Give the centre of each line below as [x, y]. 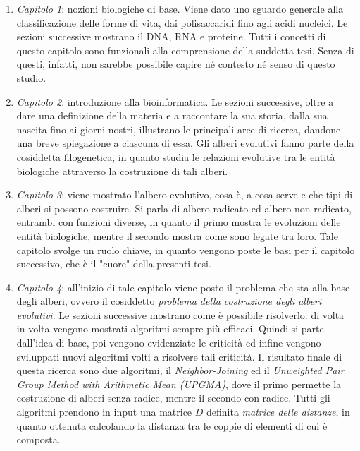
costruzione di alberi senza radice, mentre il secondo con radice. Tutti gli [173, 398]
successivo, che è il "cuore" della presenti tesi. [114, 264]
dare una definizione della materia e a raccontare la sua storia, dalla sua [172, 115]
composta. [38, 439]
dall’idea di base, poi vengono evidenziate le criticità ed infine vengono [169, 343]
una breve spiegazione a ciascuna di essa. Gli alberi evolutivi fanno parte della [185, 143]
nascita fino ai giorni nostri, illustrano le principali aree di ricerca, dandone [179, 129]
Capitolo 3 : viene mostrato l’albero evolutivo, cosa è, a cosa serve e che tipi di [185, 194]
